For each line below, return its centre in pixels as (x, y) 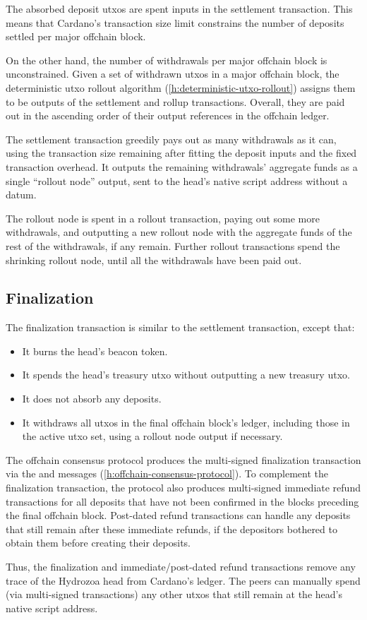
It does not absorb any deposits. (92, 399)
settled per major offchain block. (76, 36)
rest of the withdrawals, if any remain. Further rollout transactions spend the (173, 245)
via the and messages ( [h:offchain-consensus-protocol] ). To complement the (167, 473)
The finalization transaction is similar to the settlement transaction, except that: (180, 327)
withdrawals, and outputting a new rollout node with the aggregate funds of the (179, 232)
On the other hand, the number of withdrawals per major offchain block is (167, 60)
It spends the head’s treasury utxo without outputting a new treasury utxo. (186, 375)
